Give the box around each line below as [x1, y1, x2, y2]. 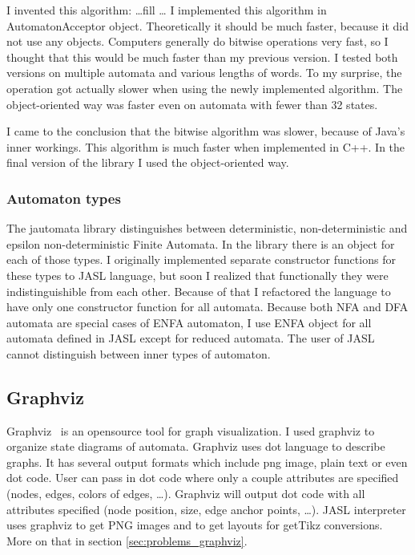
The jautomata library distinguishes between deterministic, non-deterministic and [6, 220, 408, 237]
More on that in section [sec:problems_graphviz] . [6, 532, 248, 549]
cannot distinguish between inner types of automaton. [6, 345, 271, 362]
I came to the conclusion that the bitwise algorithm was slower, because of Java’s [6, 123, 405, 140]
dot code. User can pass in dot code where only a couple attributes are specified [6, 469, 399, 486]
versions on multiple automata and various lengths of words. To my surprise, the [6, 64, 402, 81]
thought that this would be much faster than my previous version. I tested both [6, 48, 398, 65]
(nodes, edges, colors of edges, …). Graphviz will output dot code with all [6, 485, 365, 502]
